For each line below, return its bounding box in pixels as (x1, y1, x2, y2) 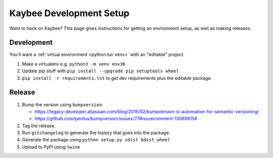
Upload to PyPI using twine (22, 144, 80, 150)
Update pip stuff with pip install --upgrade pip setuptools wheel (22, 68, 179, 74)
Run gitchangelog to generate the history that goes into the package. (22, 130, 170, 136)
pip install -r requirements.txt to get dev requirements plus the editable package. (22, 75, 212, 81)
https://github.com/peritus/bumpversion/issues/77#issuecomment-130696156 (34, 116, 198, 122)
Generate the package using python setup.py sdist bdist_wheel (22, 137, 170, 143)
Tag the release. (22, 123, 56, 129)
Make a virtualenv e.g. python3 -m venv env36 (22, 61, 126, 67)
